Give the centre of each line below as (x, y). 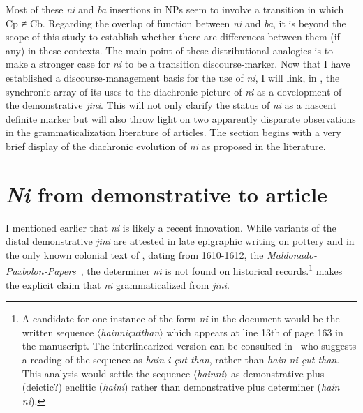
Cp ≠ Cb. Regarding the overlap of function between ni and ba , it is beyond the (176, 23)
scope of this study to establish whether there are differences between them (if (173, 37)
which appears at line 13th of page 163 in (255, 332)
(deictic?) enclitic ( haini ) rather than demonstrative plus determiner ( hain (181, 387)
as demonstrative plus (277, 373)
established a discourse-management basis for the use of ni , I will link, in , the (173, 77)
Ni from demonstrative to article (166, 194)
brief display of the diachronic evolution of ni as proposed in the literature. (166, 145)
